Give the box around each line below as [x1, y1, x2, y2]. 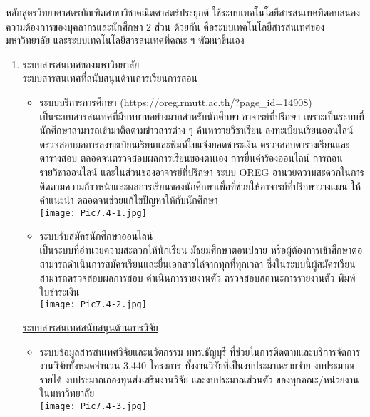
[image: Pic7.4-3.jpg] [39, 401, 147, 411]
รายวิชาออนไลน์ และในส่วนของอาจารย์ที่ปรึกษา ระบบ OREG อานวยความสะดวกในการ [39, 164, 364, 179]
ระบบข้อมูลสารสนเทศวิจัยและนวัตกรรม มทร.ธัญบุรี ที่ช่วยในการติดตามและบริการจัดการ [39, 344, 360, 359]
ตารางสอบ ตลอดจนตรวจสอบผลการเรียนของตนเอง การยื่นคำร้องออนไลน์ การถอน [39, 150, 343, 165]
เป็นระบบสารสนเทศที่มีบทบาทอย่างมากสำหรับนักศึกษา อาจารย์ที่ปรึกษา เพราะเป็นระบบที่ [39, 108, 364, 123]
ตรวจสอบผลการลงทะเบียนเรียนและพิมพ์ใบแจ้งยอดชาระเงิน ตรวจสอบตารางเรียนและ [39, 136, 350, 151]
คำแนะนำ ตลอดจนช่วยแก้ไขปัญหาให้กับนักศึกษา [39, 192, 218, 207]
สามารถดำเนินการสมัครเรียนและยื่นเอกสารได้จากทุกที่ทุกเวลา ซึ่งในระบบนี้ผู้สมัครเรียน [39, 256, 356, 271]
